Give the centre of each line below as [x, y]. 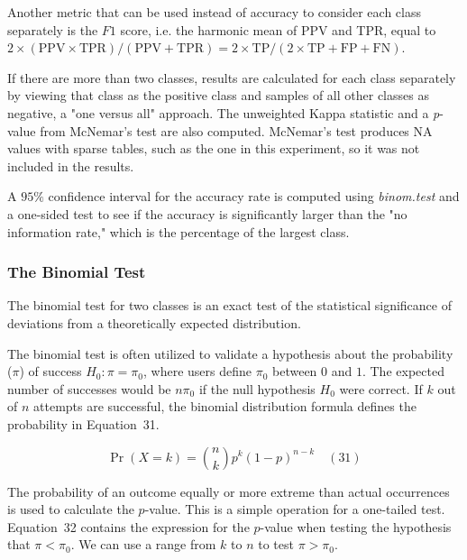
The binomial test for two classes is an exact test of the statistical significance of [229, 305]
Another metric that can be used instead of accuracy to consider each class [214, 12]
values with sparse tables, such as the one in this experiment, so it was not [214, 148]
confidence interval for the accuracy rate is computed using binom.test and [254, 196]
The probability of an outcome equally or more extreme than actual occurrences [229, 491]
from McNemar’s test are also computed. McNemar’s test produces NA [236, 130]
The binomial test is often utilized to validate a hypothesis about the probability [230, 353]
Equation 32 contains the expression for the [128, 526]
